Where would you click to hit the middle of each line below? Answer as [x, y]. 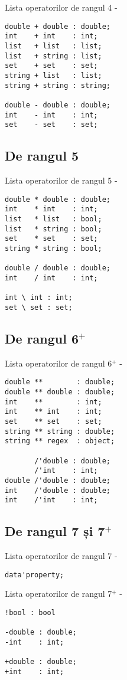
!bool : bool [30, 612]
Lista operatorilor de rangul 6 [58, 363]
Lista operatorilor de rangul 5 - [61, 180]
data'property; [35, 575]
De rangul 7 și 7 [55, 531]
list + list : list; [53, 46]
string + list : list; [53, 75]
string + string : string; [58, 85]
